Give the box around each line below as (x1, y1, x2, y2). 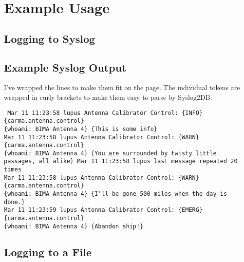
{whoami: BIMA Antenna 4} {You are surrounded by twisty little (4, 150, 217, 157)
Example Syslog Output (4, 59, 127, 75)
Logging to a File (4, 244, 92, 259)
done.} (4, 198, 25, 206)
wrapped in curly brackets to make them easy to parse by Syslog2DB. (4, 92, 212, 102)
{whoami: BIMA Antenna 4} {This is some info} (4, 125, 157, 132)
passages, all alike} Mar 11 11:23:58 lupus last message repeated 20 (4, 158, 238, 165)
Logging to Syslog (4, 31, 95, 46)
